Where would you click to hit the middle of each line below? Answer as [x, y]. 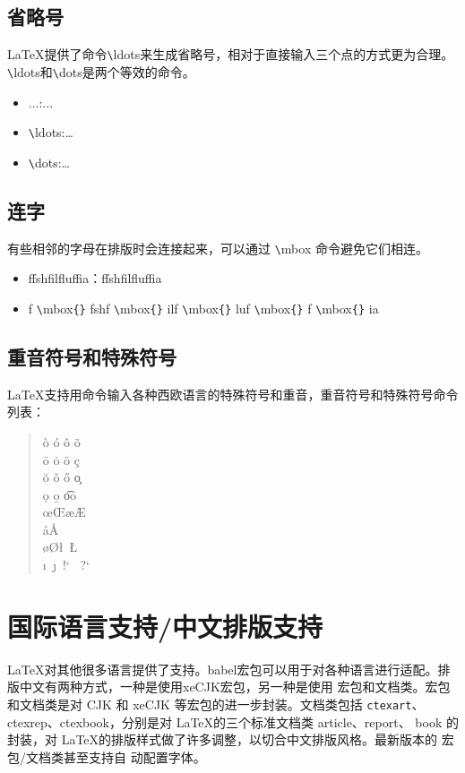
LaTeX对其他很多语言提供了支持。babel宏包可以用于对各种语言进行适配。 [223, 669]
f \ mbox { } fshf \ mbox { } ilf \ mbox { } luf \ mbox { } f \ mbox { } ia [203, 308]
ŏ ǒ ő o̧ [61, 477]
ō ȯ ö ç [61, 459]
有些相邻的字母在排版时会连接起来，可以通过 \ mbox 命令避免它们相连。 [218, 248]
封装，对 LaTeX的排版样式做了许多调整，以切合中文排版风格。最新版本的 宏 [231, 739]
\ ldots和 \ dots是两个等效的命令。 [101, 71]
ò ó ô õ [61, 441]
